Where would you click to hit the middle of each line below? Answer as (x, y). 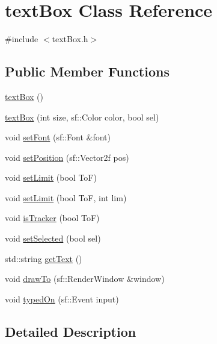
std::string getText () (44, 258)
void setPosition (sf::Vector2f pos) (67, 157)
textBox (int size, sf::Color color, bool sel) (82, 117)
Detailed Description (71, 331)
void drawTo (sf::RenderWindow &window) (85, 279)
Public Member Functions (87, 71)
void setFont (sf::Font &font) (58, 137)
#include (22, 39)
